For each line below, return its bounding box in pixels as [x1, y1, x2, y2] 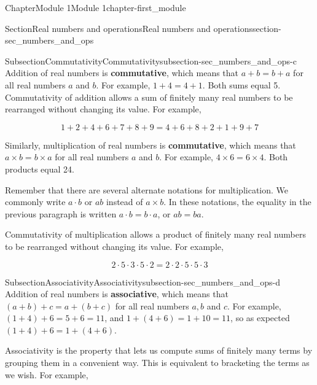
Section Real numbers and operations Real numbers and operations [5, 21, 252, 34]
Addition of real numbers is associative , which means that [5, 287, 229, 300]
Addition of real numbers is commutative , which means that [5, 66, 239, 79]
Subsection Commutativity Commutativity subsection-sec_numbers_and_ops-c [5, 54, 297, 67]
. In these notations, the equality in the [163, 195, 311, 208]
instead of [106, 195, 143, 208]
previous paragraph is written [5, 207, 117, 220]
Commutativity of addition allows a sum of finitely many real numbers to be [5, 90, 293, 103]
